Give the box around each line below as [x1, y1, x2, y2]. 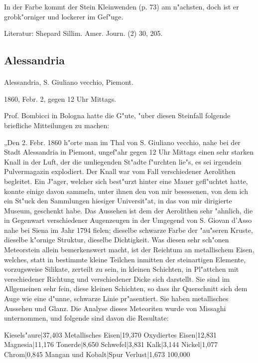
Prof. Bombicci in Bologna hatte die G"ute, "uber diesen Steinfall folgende [4, 110, 231, 121]
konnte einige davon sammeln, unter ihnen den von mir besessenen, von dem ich [4, 185, 248, 196]
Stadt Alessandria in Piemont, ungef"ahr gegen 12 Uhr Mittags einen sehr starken [4, 147, 254, 157]
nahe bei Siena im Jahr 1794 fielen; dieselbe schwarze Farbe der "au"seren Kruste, [4, 224, 253, 235]
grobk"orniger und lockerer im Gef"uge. [4, 11, 124, 21]
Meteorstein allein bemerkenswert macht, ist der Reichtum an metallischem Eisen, [4, 244, 255, 255]
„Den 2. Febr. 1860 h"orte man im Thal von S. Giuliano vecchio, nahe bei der [4, 137, 241, 147]
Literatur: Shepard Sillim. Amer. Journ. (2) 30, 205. [4, 28, 163, 38]
